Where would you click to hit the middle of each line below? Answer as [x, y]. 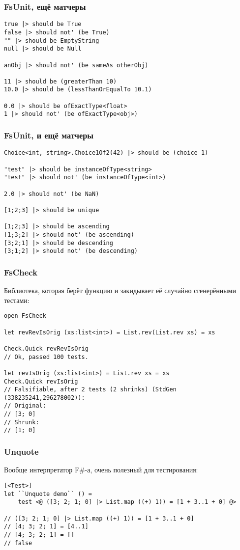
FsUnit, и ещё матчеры [49, 135]
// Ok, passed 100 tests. [46, 357]
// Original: [25, 406]
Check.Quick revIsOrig [41, 381]
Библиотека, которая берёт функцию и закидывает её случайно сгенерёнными [120, 290]
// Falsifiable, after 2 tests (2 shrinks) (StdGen [90, 390]
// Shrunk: [22, 422]
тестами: [17, 300]
